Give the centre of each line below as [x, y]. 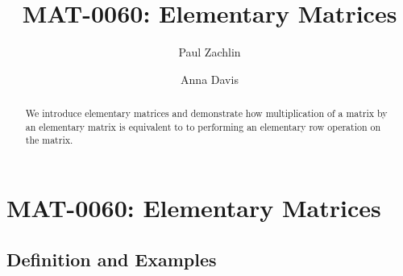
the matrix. [49, 140]
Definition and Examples [112, 259]
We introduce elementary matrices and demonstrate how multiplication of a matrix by [206, 113]
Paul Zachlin [210, 52]
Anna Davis [210, 79]
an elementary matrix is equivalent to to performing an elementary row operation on [203, 126]
